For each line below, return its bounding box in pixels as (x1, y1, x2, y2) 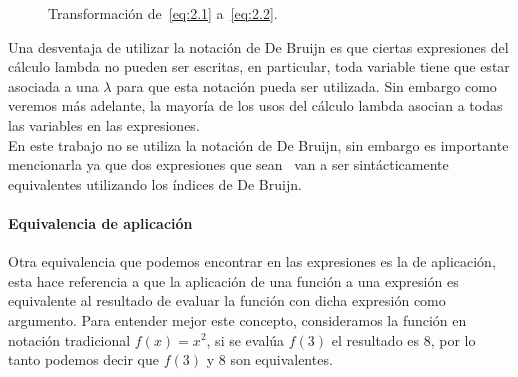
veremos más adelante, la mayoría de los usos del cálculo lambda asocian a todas (8, 95, 503, 116)
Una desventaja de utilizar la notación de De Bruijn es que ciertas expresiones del (8, 36, 509, 57)
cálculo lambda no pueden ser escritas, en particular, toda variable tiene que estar (8, 56, 510, 77)
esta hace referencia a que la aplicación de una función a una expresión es (8, 270, 459, 291)
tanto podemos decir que (8, 349, 160, 370)
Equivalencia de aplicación (8, 212, 193, 233)
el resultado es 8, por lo (331, 329, 476, 350)
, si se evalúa (206, 329, 285, 350)
